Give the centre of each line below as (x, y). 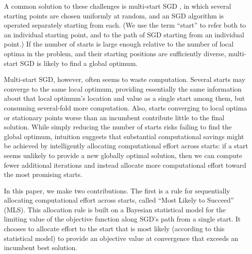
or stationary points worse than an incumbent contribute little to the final (114, 117)
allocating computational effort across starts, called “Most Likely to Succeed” (119, 200)
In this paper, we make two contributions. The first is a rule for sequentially (117, 190)
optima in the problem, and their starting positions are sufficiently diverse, (115, 53)
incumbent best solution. (41, 247)
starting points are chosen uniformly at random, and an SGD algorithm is (114, 15)
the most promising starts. (43, 174)
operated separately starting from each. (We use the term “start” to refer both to (125, 25)
